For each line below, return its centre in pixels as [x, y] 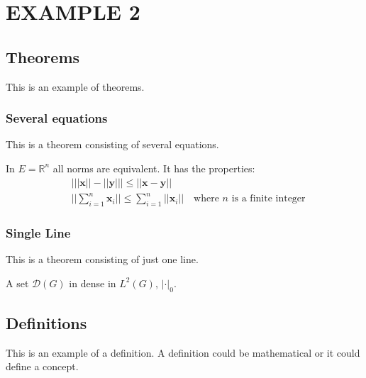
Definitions [46, 322]
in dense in [93, 283]
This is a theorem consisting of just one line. [102, 259]
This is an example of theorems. [75, 86]
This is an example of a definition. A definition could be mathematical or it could [183, 352]
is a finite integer [268, 199]
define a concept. [42, 366]
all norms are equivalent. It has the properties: [154, 168]
